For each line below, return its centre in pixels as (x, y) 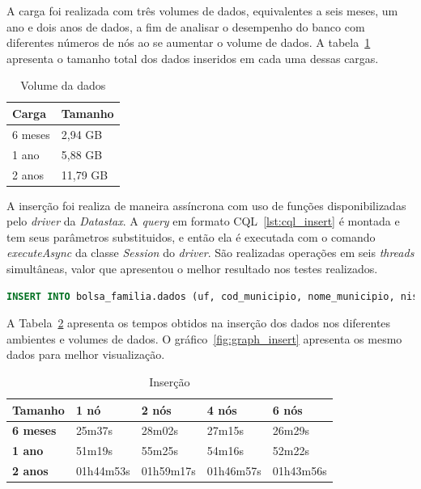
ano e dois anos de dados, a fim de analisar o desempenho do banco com (186, 26)
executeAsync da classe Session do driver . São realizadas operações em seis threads (210, 253)
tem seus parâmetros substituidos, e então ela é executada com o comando (191, 236)
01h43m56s (300, 471)
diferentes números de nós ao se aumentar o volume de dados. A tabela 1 (189, 42)
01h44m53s (103, 471)
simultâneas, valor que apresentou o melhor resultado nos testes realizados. (192, 268)
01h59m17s (168, 471)
